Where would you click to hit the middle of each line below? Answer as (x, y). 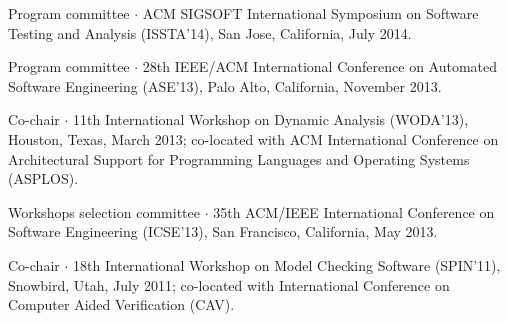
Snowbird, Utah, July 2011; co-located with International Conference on (229, 284)
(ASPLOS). (43, 178)
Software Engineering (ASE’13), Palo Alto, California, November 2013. (225, 85)
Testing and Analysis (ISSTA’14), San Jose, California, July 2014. (210, 32)
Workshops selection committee (104, 211)
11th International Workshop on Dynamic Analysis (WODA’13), (270, 119)
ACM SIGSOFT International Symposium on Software (310, 13)
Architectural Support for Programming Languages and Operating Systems (239, 158)
